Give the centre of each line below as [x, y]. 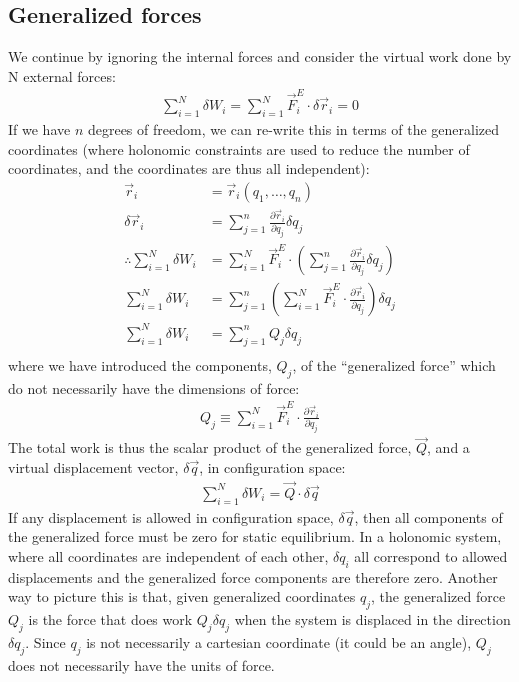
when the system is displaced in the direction [372, 618]
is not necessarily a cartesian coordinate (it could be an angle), [279, 641]
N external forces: [62, 75]
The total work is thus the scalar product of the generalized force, [210, 447]
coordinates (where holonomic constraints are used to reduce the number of [239, 148]
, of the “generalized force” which [394, 364]
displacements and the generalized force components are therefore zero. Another [253, 576]
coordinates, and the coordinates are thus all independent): [189, 168]
